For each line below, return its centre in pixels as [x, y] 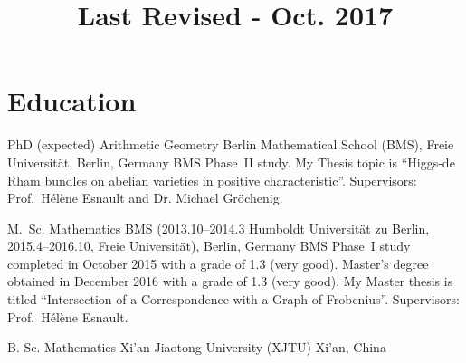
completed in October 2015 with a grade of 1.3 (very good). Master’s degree [218, 263]
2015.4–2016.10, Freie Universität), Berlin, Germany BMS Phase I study [209, 246]
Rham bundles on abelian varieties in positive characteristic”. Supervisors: [212, 180]
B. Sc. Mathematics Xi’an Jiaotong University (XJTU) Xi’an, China [197, 347]
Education [72, 101]
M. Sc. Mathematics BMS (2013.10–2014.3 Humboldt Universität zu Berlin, [219, 228]
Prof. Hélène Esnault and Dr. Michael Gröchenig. [145, 198]
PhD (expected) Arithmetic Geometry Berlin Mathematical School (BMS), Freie [231, 144]
